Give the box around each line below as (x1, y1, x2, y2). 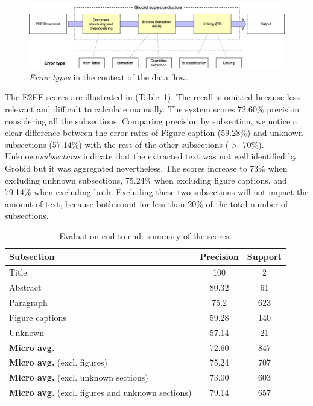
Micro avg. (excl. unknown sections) (9, 371, 148, 384)
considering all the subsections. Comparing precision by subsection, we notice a (5, 114, 297, 127)
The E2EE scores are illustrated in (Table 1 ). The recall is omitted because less (5, 91, 300, 103)
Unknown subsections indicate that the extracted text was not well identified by (5, 150, 297, 163)
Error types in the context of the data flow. (29, 70, 188, 83)
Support (247, 250, 282, 263)
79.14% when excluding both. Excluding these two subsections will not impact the (5, 185, 309, 198)
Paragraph (9, 296, 48, 309)
